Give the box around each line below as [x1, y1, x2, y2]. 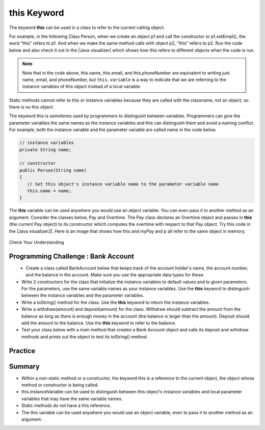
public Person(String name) [19, 167, 87, 173]
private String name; [19, 147, 72, 152]
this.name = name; [27, 188, 72, 193]
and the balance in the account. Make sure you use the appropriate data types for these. [26, 272, 205, 278]
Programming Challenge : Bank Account [9, 252, 134, 260]
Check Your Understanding [9, 239, 64, 245]
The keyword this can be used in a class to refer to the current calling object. [9, 25, 165, 30]
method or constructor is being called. [21, 382, 99, 388]
